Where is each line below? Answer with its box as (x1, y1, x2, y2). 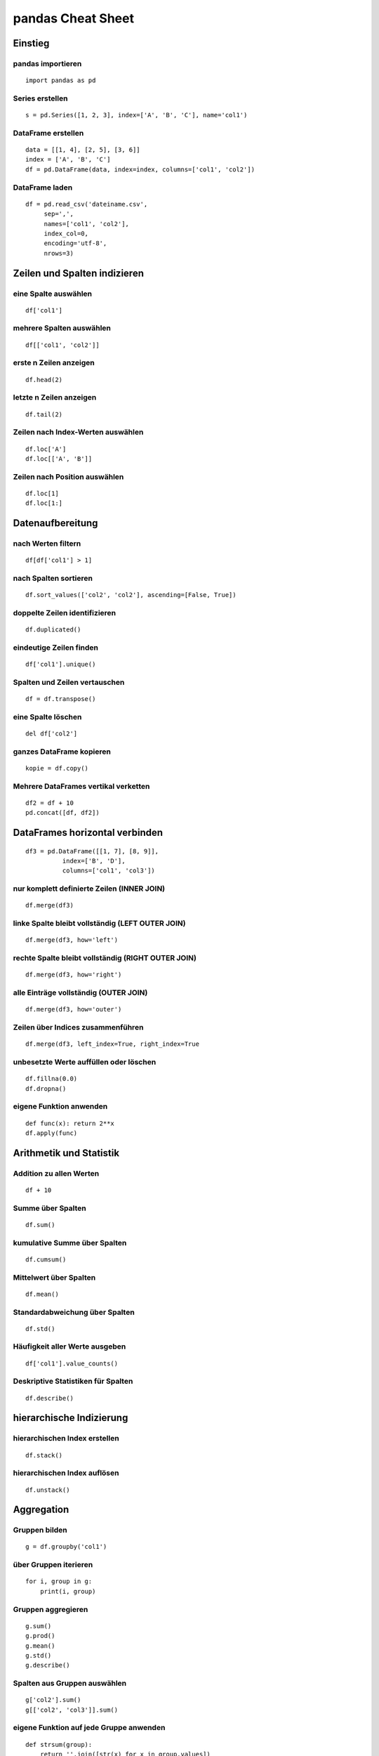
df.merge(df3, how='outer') (25, 1005, 122, 1014)
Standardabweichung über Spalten (13, 1307, 135, 1317)
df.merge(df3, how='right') (25, 971, 122, 979)
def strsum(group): (25, 1741, 93, 1748)
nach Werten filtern (13, 539, 81, 549)
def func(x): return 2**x (25, 1119, 115, 1127)
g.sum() (25, 1622, 52, 1630)
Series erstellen (13, 93, 68, 103)
